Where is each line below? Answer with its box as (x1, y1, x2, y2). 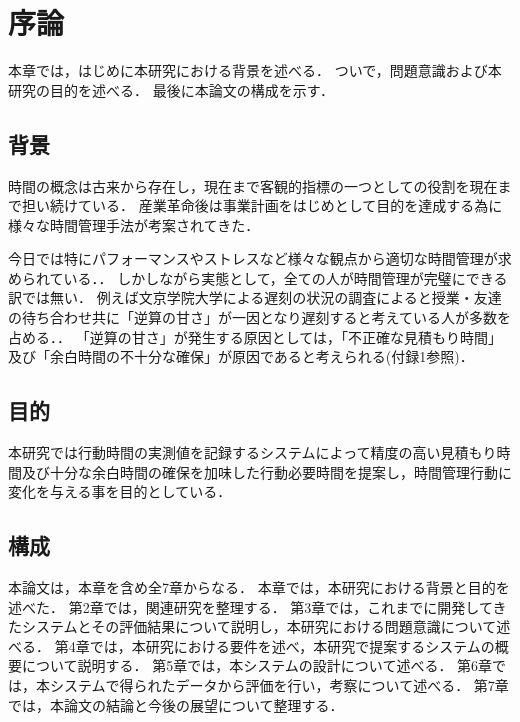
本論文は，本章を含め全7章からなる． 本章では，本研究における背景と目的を (8, 577, 510, 598)
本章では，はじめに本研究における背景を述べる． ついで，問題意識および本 (8, 60, 502, 81)
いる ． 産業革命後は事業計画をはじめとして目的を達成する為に (91, 195, 503, 216)
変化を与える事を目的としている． (8, 481, 232, 502)
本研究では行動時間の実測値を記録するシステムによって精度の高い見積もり (8, 442, 497, 463)
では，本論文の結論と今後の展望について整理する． (8, 694, 344, 715)
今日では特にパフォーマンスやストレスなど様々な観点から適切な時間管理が (8, 248, 498, 269)
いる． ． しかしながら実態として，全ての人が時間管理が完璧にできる (63, 267, 508, 288)
